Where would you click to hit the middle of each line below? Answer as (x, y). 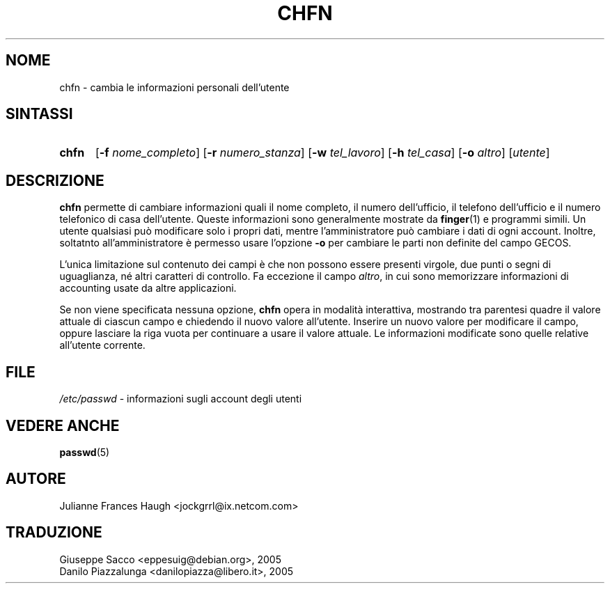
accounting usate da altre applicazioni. (148, 288)
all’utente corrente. (102, 345)
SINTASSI (39, 114)
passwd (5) (85, 452)
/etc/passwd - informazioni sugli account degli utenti (181, 399)
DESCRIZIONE (55, 180)
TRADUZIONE (54, 533)
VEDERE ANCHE (63, 425)
